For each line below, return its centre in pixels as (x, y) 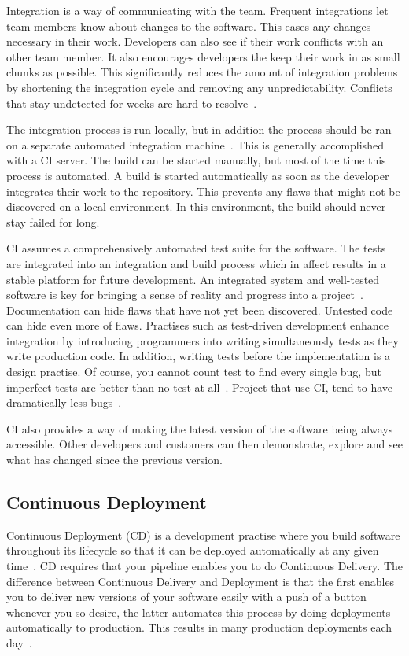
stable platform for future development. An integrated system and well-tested (193, 279)
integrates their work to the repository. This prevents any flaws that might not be (203, 191)
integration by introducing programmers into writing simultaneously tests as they (203, 340)
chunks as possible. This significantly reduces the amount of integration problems (202, 72)
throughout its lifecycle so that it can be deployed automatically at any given (193, 550)
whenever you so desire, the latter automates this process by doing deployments (199, 612)
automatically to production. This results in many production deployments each (199, 627)
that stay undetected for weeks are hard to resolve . (132, 103)
